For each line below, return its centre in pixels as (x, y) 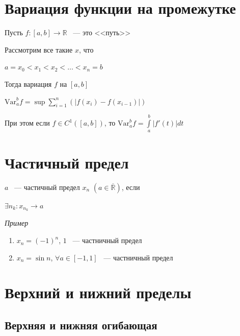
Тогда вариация (28, 83)
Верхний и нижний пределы (98, 292)
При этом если (27, 123)
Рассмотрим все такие (39, 49)
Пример (17, 223)
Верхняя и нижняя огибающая (81, 325)
